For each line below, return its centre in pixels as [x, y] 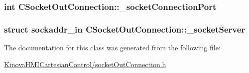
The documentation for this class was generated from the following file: [112, 48]
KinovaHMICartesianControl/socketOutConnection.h [85, 64]
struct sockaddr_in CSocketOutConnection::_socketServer [125, 29]
